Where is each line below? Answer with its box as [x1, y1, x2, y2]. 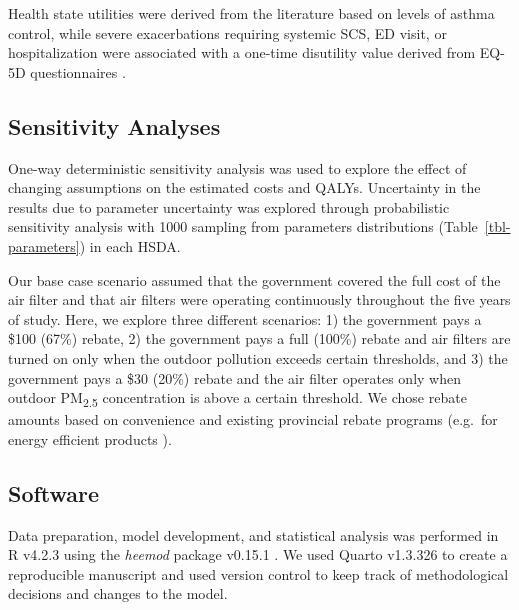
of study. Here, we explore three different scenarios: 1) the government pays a [8, 308, 482, 329]
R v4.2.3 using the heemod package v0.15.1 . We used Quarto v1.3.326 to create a [8, 544, 508, 565]
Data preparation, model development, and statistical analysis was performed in [8, 524, 499, 545]
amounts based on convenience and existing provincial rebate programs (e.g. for [8, 409, 498, 430]
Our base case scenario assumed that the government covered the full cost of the [8, 269, 501, 290]
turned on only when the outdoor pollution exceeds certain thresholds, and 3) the [8, 347, 508, 368]
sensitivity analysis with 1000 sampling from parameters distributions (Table [8, 216, 478, 237]
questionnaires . [30, 61, 126, 82]
